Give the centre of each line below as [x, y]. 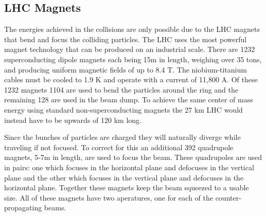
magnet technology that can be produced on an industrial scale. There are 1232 [130, 49]
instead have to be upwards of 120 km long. [73, 120]
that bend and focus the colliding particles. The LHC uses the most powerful [126, 39]
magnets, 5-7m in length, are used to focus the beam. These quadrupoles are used [133, 157]
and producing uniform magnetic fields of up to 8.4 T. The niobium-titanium [126, 69]
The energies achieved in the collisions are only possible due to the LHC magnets [132, 29]
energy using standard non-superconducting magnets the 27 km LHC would [123, 109]
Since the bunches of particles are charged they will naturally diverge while [122, 137]
